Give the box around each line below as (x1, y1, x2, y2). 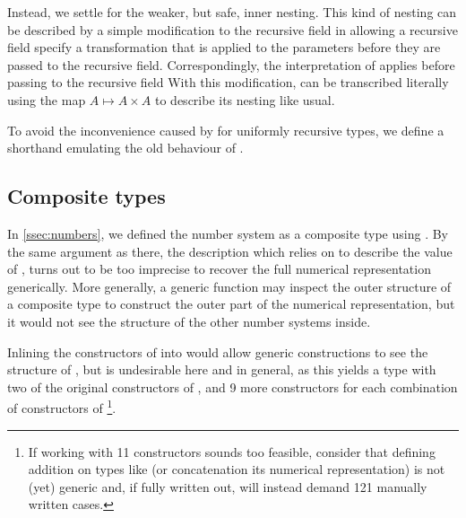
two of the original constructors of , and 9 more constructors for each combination (7, 377, 458, 396)
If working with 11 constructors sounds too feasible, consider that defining (28, 442, 436, 461)
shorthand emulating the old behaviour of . (7, 138, 244, 157)
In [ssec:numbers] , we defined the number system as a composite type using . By (7, 224, 448, 242)
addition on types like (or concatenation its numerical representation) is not (28, 460, 445, 478)
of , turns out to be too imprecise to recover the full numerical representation (7, 259, 431, 278)
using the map (7, 90, 86, 109)
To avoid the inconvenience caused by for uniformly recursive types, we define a (7, 120, 444, 139)
